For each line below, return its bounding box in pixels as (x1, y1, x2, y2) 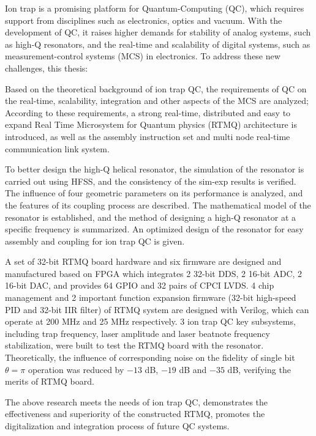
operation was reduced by (28, 363, 124, 375)
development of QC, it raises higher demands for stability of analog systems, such (5, 26, 311, 39)
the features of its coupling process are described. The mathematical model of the (5, 198, 311, 211)
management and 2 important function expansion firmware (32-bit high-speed (5, 291, 296, 304)
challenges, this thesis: (5, 61, 88, 74)
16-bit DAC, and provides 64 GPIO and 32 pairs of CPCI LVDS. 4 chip (5, 279, 274, 292)
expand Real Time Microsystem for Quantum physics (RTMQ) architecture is (5, 118, 297, 131)
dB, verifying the (227, 363, 291, 375)
